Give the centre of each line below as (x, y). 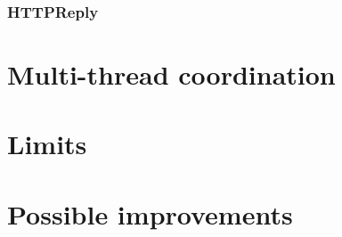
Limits (47, 144)
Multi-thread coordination (171, 74)
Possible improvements (150, 213)
